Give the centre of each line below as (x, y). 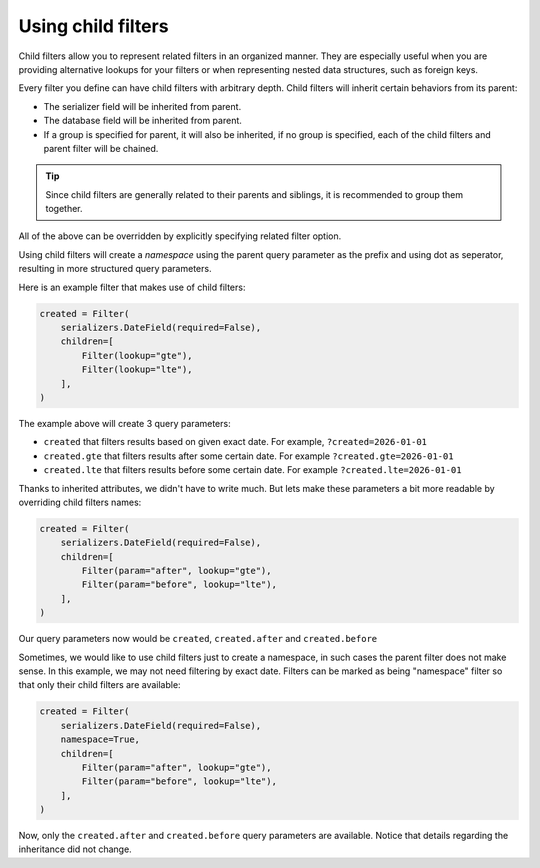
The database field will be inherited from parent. (142, 121)
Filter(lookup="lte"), (137, 369)
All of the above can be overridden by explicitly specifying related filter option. (180, 236)
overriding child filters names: (80, 502)
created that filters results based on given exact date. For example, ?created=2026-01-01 (235, 442)
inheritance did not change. (75, 849)
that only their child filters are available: (99, 685)
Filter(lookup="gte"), (137, 355)
